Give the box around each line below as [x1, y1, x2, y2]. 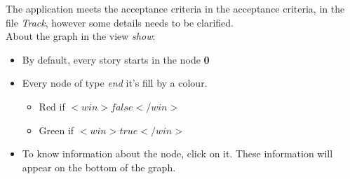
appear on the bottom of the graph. [22, 159, 176, 174]
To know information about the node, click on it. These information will [22, 146, 333, 161]
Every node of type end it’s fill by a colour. [22, 76, 208, 90]
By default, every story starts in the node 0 [22, 52, 210, 66]
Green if [39, 122, 74, 137]
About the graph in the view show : [6, 29, 156, 43]
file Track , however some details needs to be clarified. [6, 15, 234, 29]
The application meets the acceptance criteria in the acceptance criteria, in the [6, 1, 345, 15]
